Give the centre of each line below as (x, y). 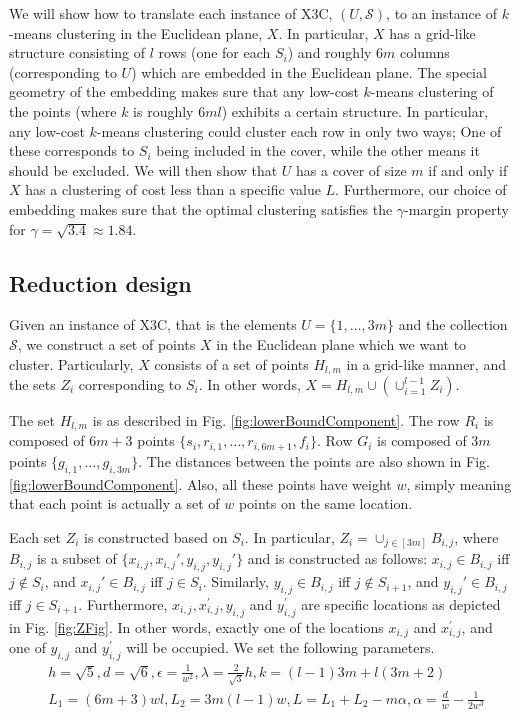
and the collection (453, 324)
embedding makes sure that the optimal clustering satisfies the (201, 208)
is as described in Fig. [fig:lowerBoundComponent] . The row (276, 419)
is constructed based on (156, 536)
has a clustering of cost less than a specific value (173, 189)
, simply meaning (459, 483)
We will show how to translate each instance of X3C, (171, 13)
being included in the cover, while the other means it (318, 150)
